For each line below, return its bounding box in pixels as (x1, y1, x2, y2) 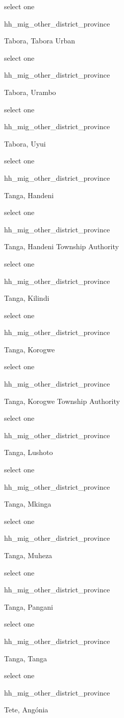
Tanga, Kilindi (4, 293, 49, 303)
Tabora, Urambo (4, 86, 56, 97)
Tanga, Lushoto (4, 447, 53, 458)
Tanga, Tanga (4, 653, 47, 663)
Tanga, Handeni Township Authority (4, 241, 119, 252)
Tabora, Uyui (4, 138, 46, 149)
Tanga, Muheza (4, 550, 53, 560)
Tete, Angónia (4, 704, 48, 715)
